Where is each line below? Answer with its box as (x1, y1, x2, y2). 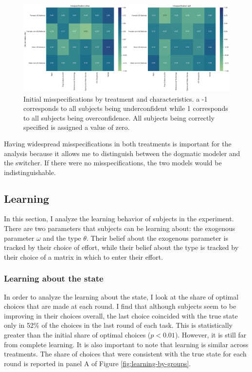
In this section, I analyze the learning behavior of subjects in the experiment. (4, 213, 234, 224)
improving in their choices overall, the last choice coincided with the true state (4, 310, 238, 320)
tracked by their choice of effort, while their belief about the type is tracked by (4, 242, 239, 252)
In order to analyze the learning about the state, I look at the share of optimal (4, 291, 239, 301)
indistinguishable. (4, 167, 56, 177)
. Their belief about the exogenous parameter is (86, 232, 228, 243)
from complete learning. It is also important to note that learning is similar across (4, 339, 249, 349)
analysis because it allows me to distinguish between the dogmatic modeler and (4, 148, 240, 158)
